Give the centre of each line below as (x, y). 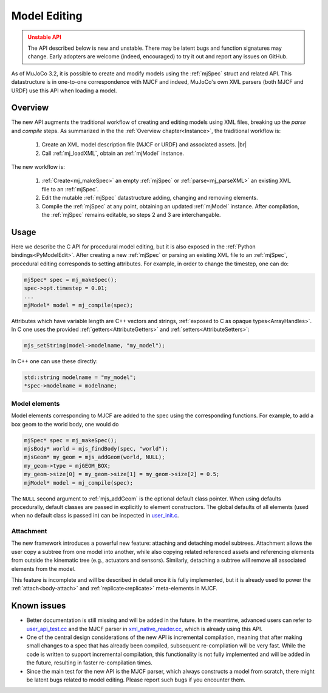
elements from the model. (43, 568)
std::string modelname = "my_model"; (80, 377)
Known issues (39, 606)
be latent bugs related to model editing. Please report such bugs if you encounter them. (136, 680)
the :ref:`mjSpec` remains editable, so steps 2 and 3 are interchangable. (131, 214)
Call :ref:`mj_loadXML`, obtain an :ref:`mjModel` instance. (113, 153)
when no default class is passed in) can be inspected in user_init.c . (95, 516)
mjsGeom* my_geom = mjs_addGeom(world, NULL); (94, 457)
